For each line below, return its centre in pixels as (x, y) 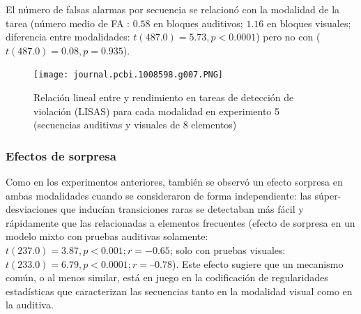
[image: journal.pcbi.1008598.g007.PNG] (129, 75)
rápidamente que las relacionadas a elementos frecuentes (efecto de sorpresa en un (180, 222)
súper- (328, 195)
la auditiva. (30, 305)
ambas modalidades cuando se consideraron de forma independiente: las (159, 195)
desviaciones (32, 209)
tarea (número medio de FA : (68, 23)
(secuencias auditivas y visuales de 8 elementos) (135, 125)
